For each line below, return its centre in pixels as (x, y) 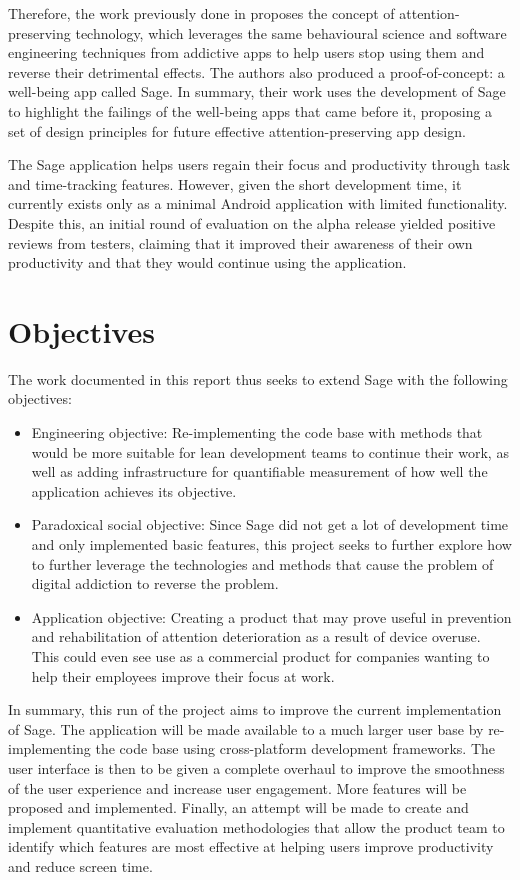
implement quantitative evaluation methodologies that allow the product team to (256, 826)
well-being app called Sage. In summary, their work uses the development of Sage (257, 91)
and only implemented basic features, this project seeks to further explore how (271, 544)
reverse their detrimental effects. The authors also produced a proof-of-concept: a (256, 71)
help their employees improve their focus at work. (183, 675)
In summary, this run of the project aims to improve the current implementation (255, 709)
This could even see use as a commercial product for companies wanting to (260, 655)
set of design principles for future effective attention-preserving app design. (237, 130)
